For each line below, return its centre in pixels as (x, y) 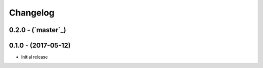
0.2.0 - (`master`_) (38, 30)
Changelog (32, 13)
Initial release (35, 57)
